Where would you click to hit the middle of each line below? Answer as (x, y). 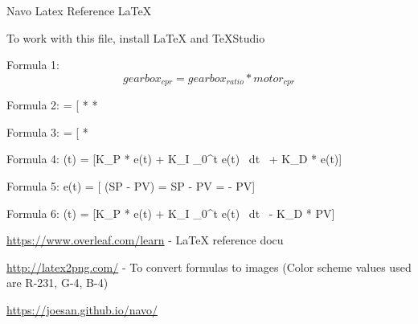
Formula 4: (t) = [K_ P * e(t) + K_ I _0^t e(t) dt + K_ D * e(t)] (174, 159)
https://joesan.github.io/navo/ (82, 309)
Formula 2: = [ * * (52, 105)
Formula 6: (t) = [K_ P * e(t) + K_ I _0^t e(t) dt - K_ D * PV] (171, 213)
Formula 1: (33, 65)
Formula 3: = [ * (47, 131)
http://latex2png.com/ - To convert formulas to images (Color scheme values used (209, 267)
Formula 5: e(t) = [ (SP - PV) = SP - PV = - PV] (131, 186)
